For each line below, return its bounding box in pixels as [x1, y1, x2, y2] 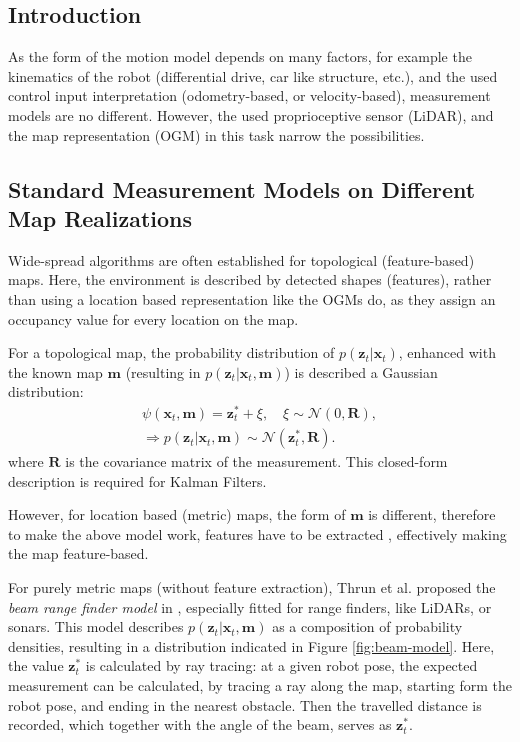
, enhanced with [398, 342, 496, 363]
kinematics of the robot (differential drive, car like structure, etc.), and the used [8, 65, 498, 86]
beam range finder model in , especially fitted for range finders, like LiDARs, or [8, 596, 492, 617]
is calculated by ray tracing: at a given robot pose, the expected [85, 655, 478, 676]
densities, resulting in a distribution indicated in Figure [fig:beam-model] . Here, [8, 635, 495, 656]
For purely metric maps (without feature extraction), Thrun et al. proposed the [8, 577, 496, 598]
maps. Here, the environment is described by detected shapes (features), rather [8, 269, 492, 290]
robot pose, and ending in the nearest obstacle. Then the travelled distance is [8, 694, 482, 715]
